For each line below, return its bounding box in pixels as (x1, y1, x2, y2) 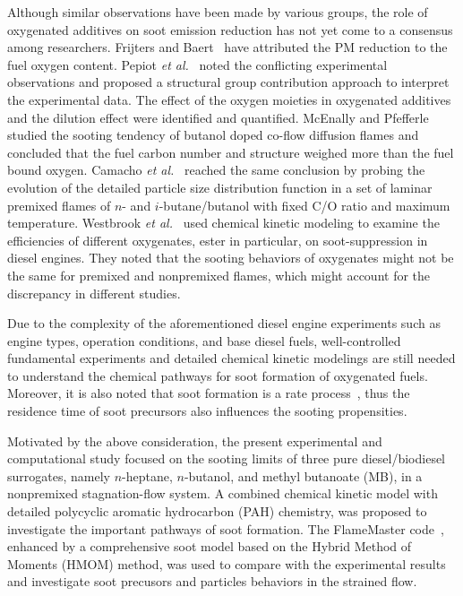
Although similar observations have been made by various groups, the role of (7, 3, 428, 21)
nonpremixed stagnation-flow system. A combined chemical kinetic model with (7, 484, 438, 503)
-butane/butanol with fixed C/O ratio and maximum (159, 195, 450, 214)
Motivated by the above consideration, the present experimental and (7, 431, 382, 450)
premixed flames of (7, 195, 111, 214)
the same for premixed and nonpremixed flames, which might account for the (7, 265, 431, 284)
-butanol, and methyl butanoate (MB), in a (184, 466, 423, 485)
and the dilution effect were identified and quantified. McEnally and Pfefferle (7, 108, 429, 126)
